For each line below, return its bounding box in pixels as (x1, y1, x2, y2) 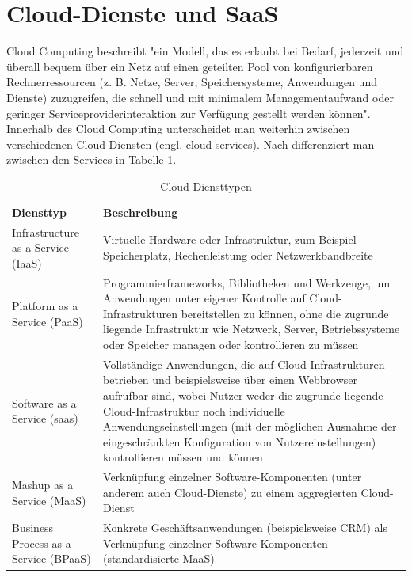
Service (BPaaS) (12, 550, 91, 567)
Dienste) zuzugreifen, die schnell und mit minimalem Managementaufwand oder (6, 89, 394, 105)
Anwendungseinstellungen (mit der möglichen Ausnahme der (103, 418, 397, 435)
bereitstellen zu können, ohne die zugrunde (181, 305, 389, 321)
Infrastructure (12, 223, 79, 240)
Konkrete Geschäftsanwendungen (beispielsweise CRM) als (103, 519, 387, 536)
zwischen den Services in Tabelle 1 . (6, 151, 177, 168)
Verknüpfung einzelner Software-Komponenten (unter (103, 469, 362, 485)
